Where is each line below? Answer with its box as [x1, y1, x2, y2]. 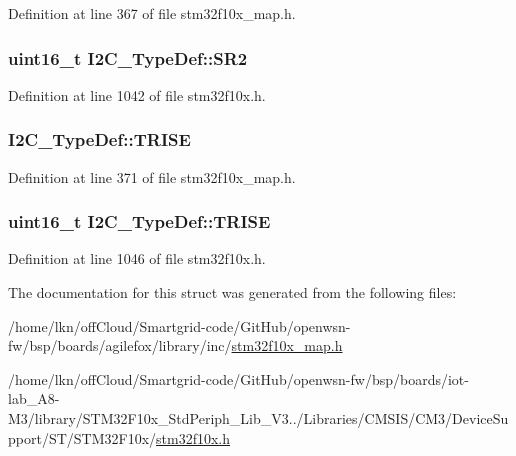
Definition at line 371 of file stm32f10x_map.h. [8, 166, 296, 187]
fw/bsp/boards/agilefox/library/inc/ [8, 335, 232, 356]
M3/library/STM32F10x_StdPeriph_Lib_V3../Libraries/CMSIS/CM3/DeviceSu [8, 408, 509, 428]
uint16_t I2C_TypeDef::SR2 [8, 45, 248, 70]
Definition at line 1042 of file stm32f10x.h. [8, 84, 266, 105]
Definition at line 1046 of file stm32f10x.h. [8, 248, 266, 269]
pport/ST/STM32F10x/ [8, 427, 157, 448]
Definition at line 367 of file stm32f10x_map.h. [8, 3, 296, 23]
